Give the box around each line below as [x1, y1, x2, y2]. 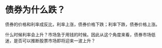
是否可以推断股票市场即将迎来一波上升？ [13, 37, 96, 44]
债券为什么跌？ [5, 4, 66, 16]
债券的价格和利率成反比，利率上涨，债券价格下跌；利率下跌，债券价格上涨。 [5, 21, 160, 27]
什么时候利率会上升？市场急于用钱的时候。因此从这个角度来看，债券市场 [5, 32, 151, 37]
